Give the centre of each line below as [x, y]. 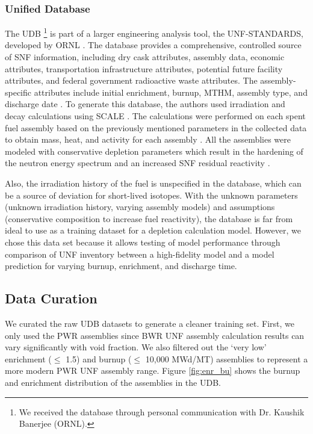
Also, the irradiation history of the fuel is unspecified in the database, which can [153, 183]
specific [18, 92]
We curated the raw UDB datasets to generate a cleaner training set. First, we [150, 323]
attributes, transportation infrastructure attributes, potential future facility [144, 68]
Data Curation [51, 298]
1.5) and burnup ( [99, 358]
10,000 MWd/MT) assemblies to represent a [227, 358]
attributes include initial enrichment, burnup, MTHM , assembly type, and [171, 92]
